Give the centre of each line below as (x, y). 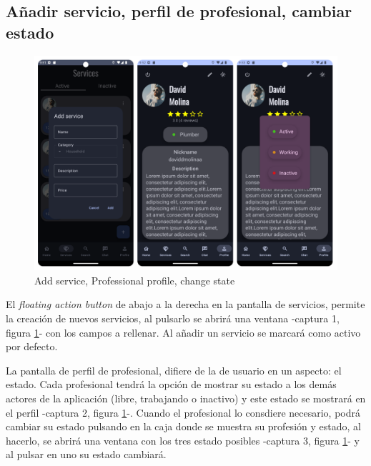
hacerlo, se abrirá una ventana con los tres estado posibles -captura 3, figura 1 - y (183, 440)
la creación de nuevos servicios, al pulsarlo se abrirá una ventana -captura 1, (173, 318)
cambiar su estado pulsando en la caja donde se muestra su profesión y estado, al (183, 426)
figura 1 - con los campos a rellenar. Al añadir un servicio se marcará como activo (183, 332)
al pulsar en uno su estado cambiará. (86, 454)
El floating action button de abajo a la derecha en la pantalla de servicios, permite (185, 304)
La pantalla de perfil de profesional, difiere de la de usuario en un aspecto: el (174, 370)
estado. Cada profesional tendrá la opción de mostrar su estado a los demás (171, 384)
